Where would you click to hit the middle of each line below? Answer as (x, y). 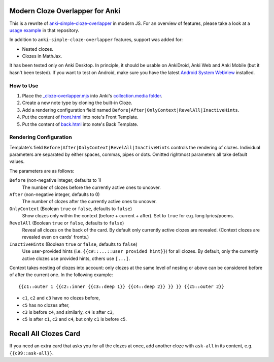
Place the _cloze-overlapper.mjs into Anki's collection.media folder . (92, 96)
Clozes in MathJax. (42, 56)
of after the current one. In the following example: (61, 275)
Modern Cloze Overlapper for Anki (65, 11)
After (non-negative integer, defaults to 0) (55, 194)
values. (17, 161)
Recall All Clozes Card (45, 334)
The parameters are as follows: (42, 171)
